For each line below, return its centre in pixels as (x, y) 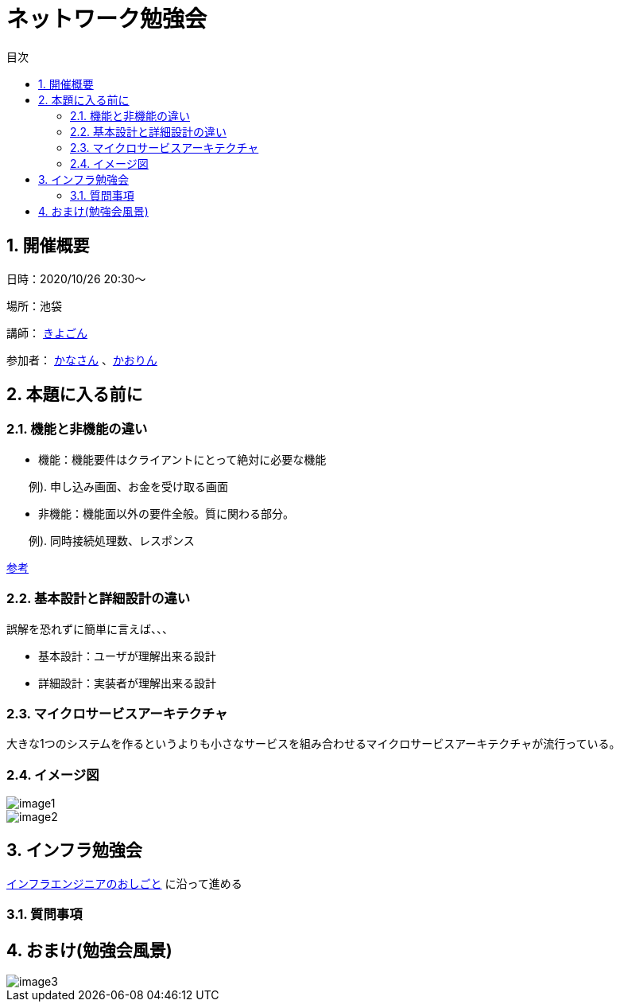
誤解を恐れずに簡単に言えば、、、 (90, 629)
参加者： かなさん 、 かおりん (82, 360)
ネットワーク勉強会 (107, 19)
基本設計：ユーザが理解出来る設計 (127, 656)
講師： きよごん (47, 333)
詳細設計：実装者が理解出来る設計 (127, 683)
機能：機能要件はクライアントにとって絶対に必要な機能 (182, 459)
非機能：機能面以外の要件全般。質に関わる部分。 (166, 513)
